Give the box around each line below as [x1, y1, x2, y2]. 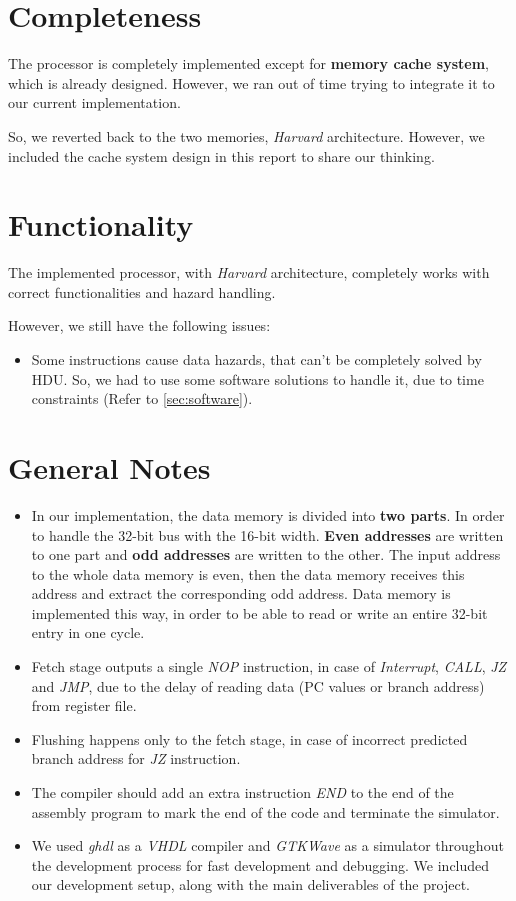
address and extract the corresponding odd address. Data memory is [31, 583, 451, 604]
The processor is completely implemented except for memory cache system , [8, 53, 489, 74]
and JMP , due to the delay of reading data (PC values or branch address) [31, 675, 485, 696]
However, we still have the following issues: [8, 315, 271, 336]
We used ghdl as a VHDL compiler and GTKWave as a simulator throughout [31, 835, 504, 856]
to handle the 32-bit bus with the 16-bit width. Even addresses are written [31, 524, 504, 545]
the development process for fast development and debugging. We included [31, 854, 490, 875]
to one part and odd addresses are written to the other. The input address [31, 544, 501, 565]
